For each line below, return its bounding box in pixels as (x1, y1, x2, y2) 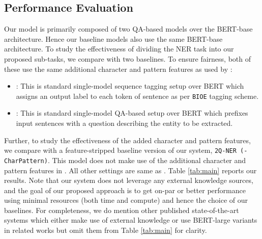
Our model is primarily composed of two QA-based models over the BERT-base (4, 23, 253, 34)
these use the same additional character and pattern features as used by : (4, 63, 232, 74)
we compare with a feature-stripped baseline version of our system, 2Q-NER (4, 145, 237, 155)
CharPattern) (4, 157, 48, 165)
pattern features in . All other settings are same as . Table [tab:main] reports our (4, 165, 257, 175)
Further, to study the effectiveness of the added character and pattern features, (4, 135, 251, 145)
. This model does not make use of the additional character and (47, 154, 246, 165)
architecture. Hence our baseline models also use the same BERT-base (4, 33, 223, 44)
